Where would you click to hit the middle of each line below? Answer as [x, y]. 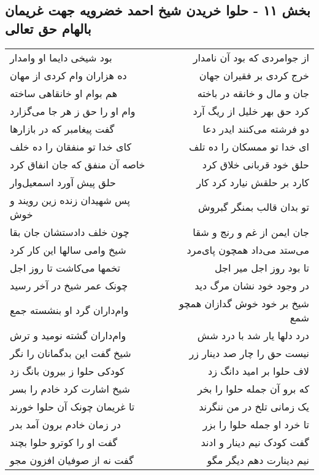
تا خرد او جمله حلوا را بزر [256, 424]
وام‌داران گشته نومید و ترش [68, 335]
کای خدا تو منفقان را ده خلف [71, 146]
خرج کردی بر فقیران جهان [254, 75]
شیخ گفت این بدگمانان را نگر [71, 353]
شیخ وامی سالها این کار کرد [68, 249]
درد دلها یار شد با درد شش [253, 335]
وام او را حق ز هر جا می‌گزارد [73, 111]
